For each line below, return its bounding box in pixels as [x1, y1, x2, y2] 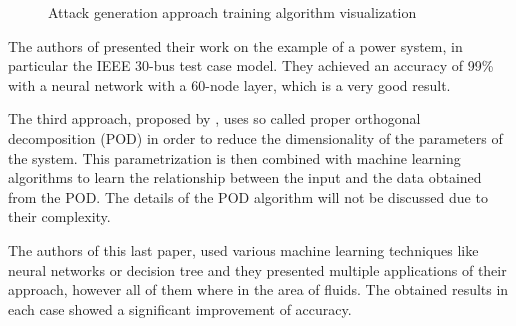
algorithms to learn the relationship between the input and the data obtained [8, 167, 482, 188]
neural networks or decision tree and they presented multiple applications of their [8, 259, 507, 280]
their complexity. [8, 206, 111, 227]
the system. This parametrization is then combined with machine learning [8, 147, 461, 168]
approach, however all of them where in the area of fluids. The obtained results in [8, 279, 509, 300]
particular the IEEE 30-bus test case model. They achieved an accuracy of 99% [8, 55, 494, 76]
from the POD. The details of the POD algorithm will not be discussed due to [8, 186, 488, 207]
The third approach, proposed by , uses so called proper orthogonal [8, 108, 421, 129]
